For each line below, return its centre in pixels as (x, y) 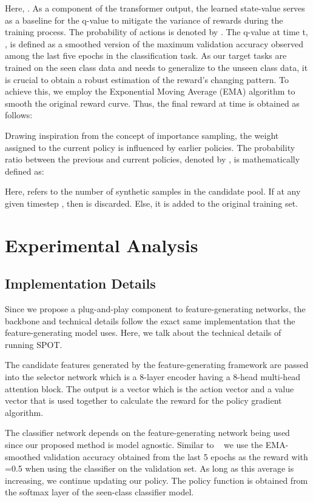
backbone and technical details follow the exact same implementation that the (150, 320)
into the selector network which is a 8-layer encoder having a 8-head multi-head (153, 377)
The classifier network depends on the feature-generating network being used (147, 433)
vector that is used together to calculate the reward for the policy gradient (143, 400)
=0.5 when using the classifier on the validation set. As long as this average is (150, 468)
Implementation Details (80, 283)
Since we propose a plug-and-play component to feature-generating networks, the (155, 309)
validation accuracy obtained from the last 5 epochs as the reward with (176, 456)
